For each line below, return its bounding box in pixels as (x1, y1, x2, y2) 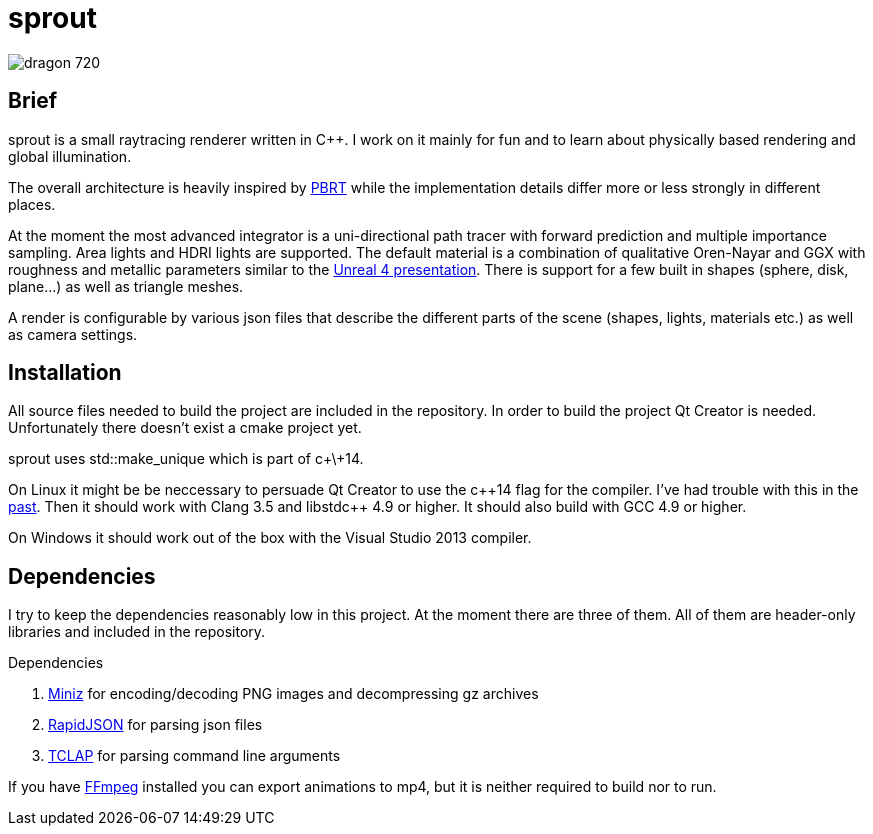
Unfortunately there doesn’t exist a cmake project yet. (8, 419, 362, 437)
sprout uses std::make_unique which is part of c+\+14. (8, 450, 364, 468)
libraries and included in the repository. (8, 623, 266, 641)
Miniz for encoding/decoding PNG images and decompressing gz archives (48, 685, 539, 703)
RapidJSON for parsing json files (48, 716, 263, 734)
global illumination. (8, 147, 132, 165)
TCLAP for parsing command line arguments (48, 747, 341, 765)
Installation (8, 360, 122, 386)
